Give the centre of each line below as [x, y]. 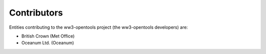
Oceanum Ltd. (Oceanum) [48, 43]
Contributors [36, 13]
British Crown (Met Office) [48, 36]
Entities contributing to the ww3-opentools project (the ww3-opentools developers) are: [99, 27]
